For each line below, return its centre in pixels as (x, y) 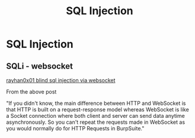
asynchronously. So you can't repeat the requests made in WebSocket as (96, 122)
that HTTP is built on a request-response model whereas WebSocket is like (98, 110)
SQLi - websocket (39, 66)
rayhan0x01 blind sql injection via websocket (61, 80)
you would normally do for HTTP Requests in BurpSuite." (75, 128)
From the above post (31, 92)
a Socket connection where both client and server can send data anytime (95, 116)
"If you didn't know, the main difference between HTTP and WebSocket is (96, 103)
